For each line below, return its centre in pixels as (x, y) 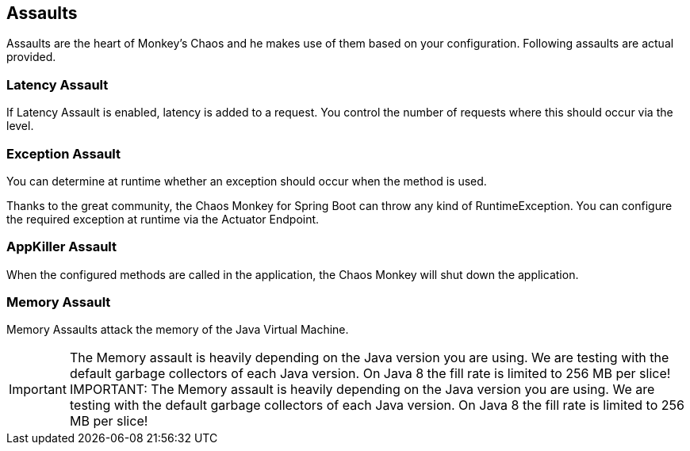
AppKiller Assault (62, 247)
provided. (31, 57)
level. (20, 126)
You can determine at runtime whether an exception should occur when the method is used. (247, 181)
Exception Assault (63, 153)
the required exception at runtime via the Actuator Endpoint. (163, 219)
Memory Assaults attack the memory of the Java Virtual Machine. (178, 330)
